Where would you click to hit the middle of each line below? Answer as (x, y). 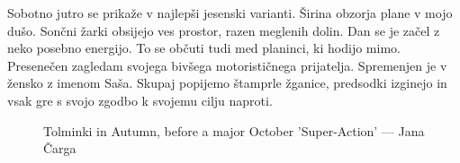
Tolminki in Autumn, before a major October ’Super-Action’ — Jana (234, 130)
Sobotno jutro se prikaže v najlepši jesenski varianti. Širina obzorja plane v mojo (230, 13)
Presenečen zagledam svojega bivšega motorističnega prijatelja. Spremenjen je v (227, 65)
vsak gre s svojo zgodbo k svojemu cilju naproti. (140, 100)
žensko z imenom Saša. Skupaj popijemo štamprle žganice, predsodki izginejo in (227, 83)
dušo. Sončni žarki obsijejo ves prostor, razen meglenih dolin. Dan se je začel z (224, 30)
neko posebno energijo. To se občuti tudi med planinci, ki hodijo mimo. (204, 48)
